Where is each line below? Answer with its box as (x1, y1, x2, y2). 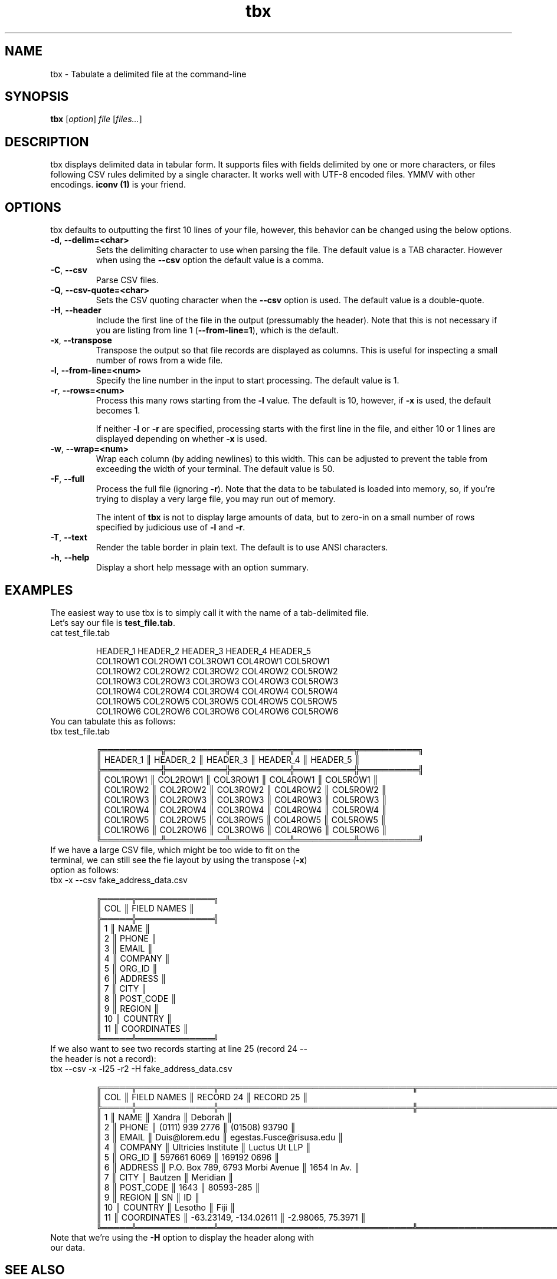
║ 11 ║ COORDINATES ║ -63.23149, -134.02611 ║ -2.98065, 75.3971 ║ (96, 1212, 366, 1222)
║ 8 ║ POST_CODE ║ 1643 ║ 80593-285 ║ (96, 1182, 261, 1192)
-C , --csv (50, 265, 87, 276)
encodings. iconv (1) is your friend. (50, 179, 186, 190)
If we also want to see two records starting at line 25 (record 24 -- (50, 1043, 307, 1054)
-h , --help (50, 552, 90, 563)
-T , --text (50, 532, 87, 543)
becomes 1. (96, 405, 140, 416)
